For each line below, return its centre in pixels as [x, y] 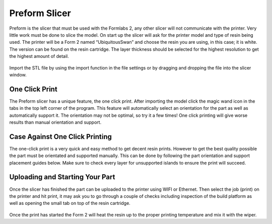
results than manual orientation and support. [55, 122]
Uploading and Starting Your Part [62, 177]
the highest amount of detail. [39, 56]
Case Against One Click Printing [60, 137]
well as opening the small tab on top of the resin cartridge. [70, 203]
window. [18, 74]
